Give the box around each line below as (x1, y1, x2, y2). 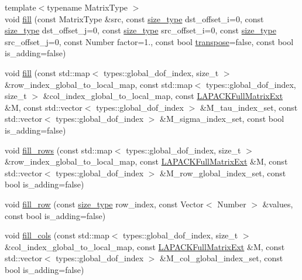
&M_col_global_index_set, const (160, 252, 283, 264)
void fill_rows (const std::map (5, 144, 112, 156)
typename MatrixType (47, 1, 128, 13)
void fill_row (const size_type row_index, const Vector (5, 197, 204, 210)
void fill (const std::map (5, 66, 90, 78)
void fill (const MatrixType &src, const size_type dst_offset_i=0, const (5, 12, 264, 25)
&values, (262, 197, 293, 210)
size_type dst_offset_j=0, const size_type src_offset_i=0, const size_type (5, 24, 276, 36)
